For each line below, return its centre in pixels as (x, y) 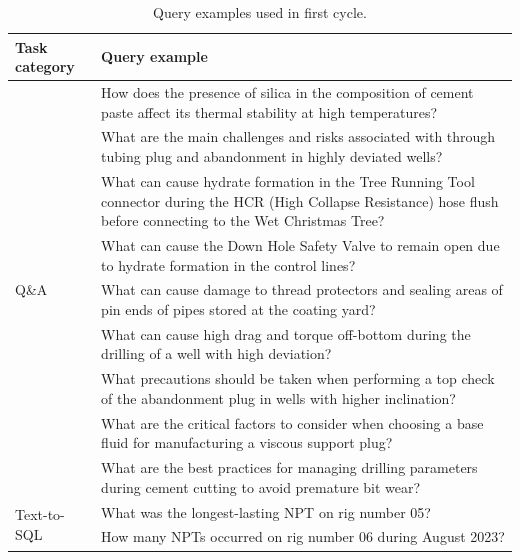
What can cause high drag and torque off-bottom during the (286, 333)
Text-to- (40, 514)
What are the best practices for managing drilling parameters (289, 467)
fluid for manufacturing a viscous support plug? (247, 442)
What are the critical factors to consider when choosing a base (292, 422)
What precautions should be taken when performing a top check (298, 378)
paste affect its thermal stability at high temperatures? (269, 111)
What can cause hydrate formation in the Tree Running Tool (288, 180)
